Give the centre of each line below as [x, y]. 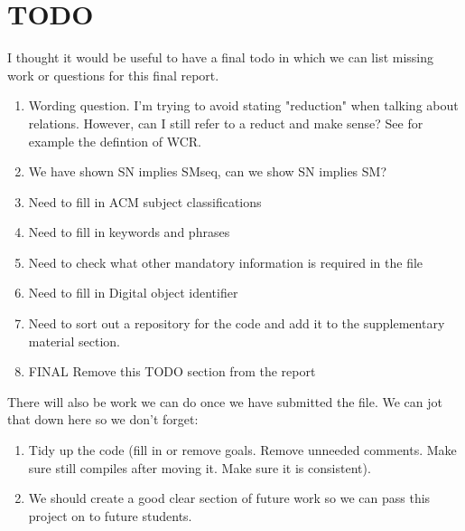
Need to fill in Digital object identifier [133, 293]
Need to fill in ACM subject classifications [145, 201]
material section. [74, 341]
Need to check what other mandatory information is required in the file [226, 262]
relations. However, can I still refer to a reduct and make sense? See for [226, 123]
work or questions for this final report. [113, 75]
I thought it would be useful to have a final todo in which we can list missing [221, 57]
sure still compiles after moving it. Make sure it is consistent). [200, 467]
